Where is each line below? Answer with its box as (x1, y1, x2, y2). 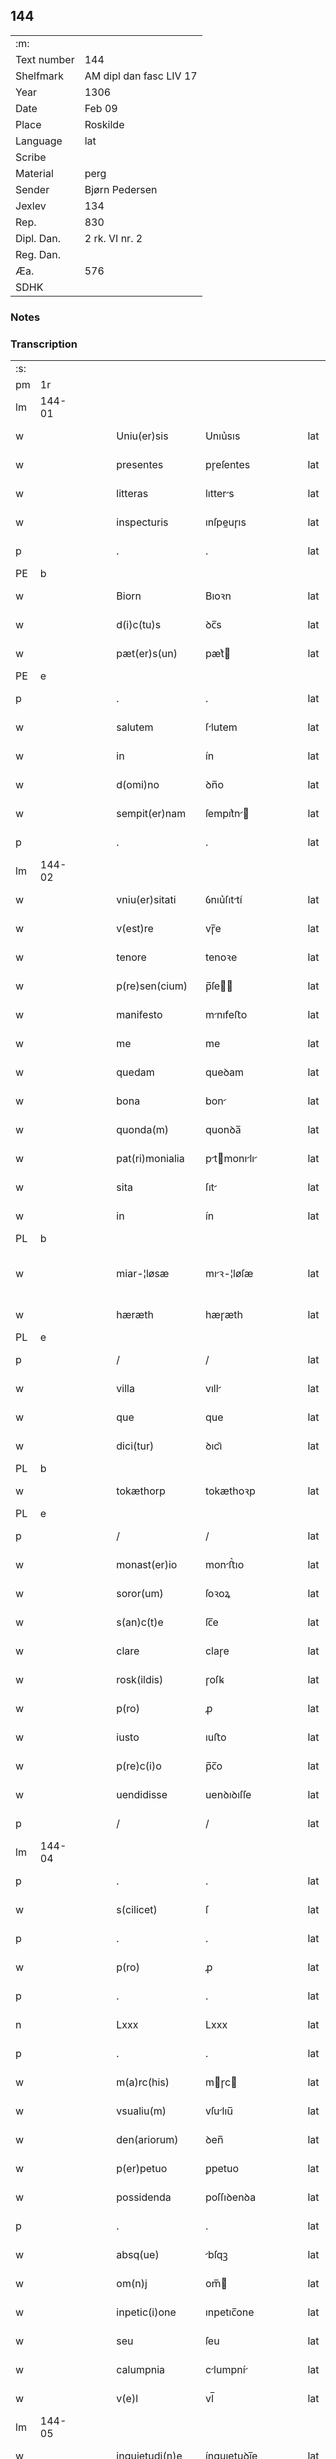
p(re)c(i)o (116, 1759, 162, 1773)
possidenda (116, 2190, 172, 2204)
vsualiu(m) (116, 2104, 167, 2118)
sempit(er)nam (116, 807, 187, 821)
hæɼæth (204, 1308, 244, 1322)
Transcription (10, 337, 78, 351)
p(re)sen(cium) (116, 979, 188, 993)
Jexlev (15, 199, 47, 213)
